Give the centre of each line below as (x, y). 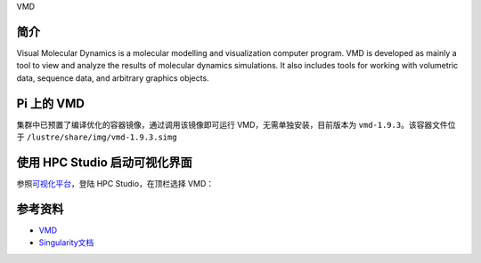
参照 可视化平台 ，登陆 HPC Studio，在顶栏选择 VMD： (115, 183)
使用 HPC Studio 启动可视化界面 (105, 162)
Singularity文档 (66, 243)
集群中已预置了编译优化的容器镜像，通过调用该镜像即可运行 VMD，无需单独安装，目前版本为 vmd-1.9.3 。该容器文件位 (236, 124)
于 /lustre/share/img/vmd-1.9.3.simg (97, 137)
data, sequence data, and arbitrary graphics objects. (113, 78)
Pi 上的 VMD (50, 104)
